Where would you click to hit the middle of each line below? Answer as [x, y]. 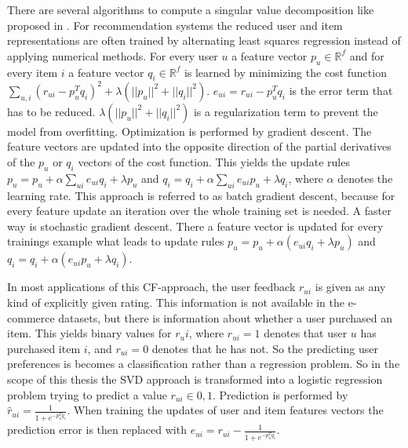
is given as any [350, 287]
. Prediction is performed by [280, 394]
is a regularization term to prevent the [286, 111]
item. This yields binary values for [89, 333]
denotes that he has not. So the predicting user [265, 348]
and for [367, 55]
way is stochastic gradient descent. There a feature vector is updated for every [195, 226]
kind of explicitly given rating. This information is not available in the [176, 302]
